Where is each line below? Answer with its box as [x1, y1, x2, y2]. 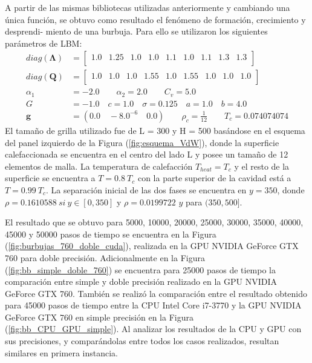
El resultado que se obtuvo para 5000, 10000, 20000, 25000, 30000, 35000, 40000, [5, 216, 304, 228]
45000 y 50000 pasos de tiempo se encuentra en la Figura [5, 227, 216, 240]
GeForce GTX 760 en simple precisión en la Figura [5, 310, 193, 323]
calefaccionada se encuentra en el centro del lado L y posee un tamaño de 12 [5, 148, 288, 161]
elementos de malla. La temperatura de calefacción [5, 159, 193, 172]
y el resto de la [234, 159, 290, 172]
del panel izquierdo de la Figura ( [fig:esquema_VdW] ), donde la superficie [5, 136, 279, 148]
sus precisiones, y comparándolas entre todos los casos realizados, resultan [5, 335, 279, 347]
